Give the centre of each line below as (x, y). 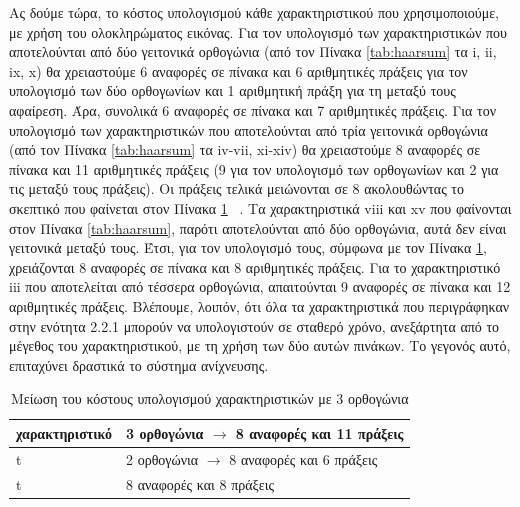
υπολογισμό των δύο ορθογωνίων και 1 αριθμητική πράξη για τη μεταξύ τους (232, 90)
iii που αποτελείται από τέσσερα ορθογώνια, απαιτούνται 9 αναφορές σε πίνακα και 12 (260, 286)
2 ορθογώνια (162, 458)
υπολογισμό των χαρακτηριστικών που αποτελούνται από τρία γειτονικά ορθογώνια (248, 129)
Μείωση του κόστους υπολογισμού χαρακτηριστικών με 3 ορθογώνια (209, 398)
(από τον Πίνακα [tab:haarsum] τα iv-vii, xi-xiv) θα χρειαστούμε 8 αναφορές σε (245, 149)
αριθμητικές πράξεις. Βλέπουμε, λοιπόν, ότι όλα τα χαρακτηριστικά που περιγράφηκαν (259, 305)
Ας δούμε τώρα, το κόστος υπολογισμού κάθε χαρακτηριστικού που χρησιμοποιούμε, (254, 12)
